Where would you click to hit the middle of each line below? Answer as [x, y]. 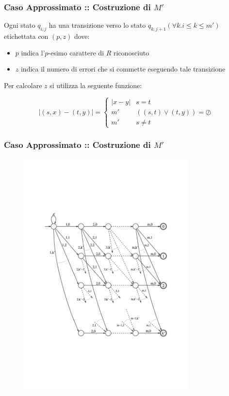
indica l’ [33, 52]
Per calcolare [23, 85]
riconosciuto [131, 52]
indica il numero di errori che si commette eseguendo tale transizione [123, 69]
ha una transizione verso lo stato [97, 25]
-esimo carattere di [76, 52]
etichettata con [26, 36]
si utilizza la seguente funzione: [96, 85]
